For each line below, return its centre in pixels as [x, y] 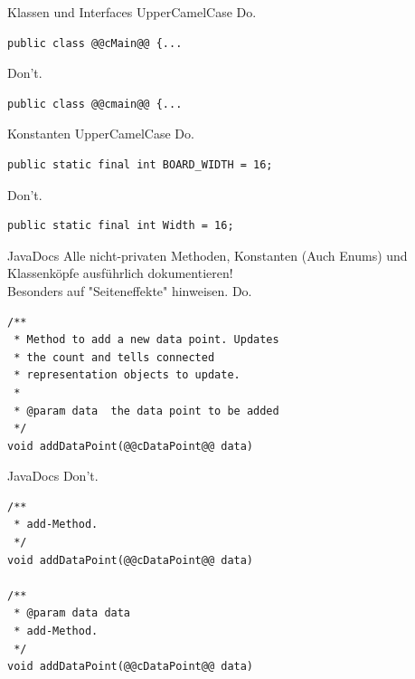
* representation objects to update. [127, 375]
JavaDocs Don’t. [53, 476]
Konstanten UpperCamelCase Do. [101, 134]
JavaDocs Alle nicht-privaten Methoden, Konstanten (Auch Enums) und [207, 255]
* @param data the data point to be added [146, 411]
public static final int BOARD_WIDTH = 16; [140, 164]
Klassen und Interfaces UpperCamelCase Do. [132, 12]
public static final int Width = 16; [121, 226]
